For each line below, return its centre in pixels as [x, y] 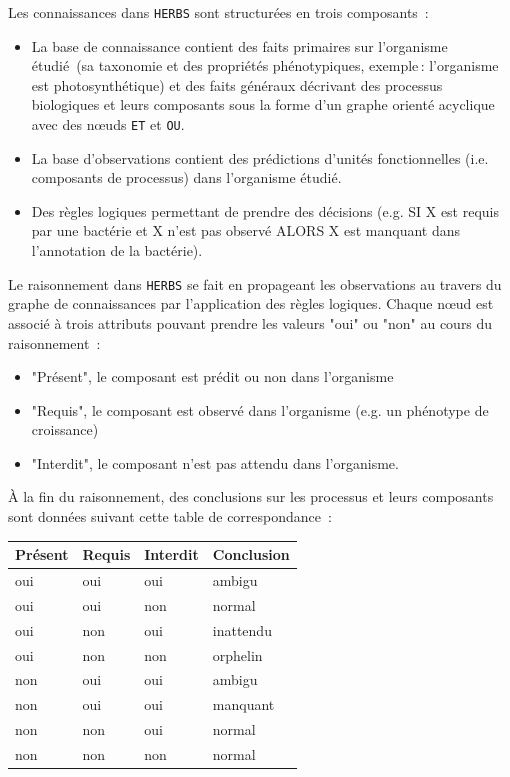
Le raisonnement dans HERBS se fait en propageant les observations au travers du [255, 283]
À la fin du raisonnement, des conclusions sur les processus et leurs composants [251, 496]
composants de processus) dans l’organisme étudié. [186, 177]
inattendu [242, 629]
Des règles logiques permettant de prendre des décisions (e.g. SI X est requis [265, 210]
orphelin [237, 654]
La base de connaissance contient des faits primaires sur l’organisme [239, 45]
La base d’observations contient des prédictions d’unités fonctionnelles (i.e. [260, 157]
